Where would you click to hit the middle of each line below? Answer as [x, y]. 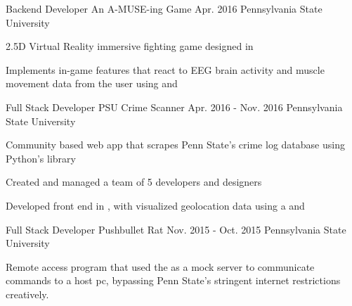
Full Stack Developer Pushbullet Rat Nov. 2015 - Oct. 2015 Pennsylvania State [176, 229]
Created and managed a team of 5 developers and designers [134, 182]
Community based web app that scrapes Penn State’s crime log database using [175, 145]
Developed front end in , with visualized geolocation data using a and [155, 205]
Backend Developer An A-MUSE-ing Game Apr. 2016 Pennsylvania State [164, 8]
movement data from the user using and [92, 83]
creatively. [27, 294]
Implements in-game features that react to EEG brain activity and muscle [165, 69]
